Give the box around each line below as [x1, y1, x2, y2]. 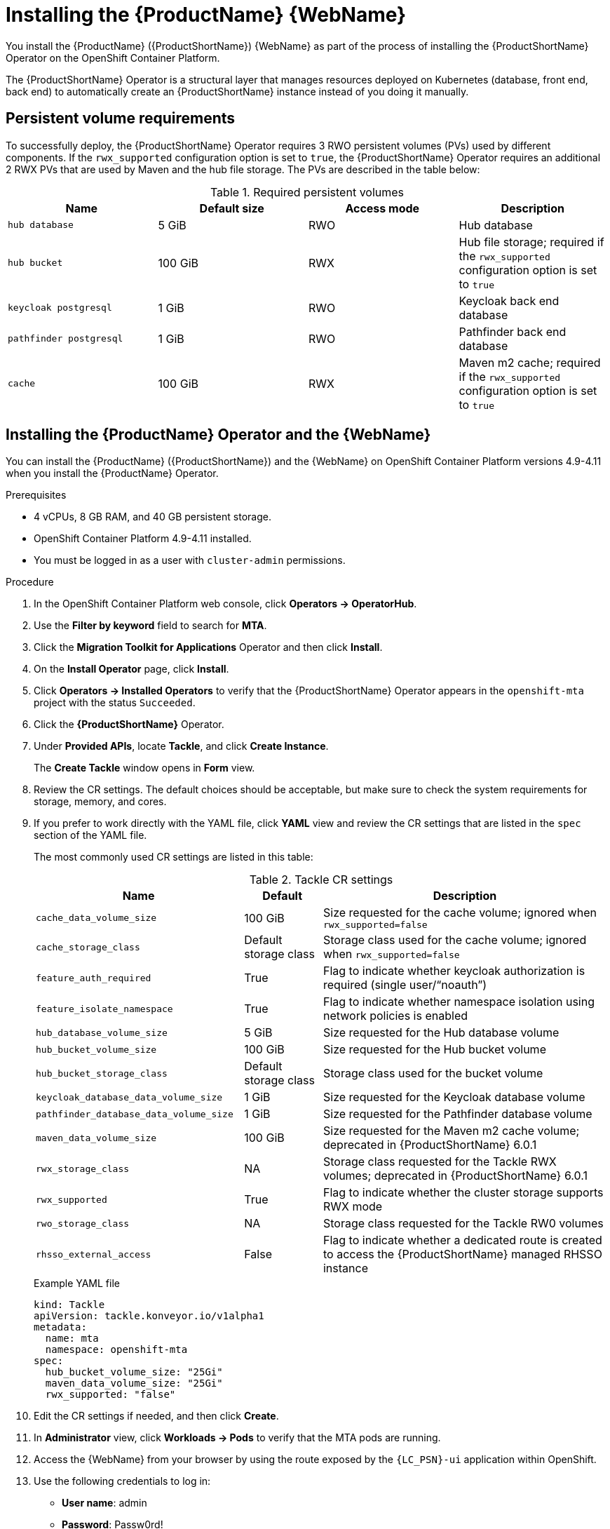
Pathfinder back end [459, 324, 567, 339]
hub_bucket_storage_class [36, 1067, 168, 1079]
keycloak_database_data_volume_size [36, 1091, 223, 1103]
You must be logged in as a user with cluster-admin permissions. [34, 554, 346, 567]
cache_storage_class [36, 941, 140, 952]
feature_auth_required [36, 972, 151, 983]
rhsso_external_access [36, 1248, 151, 1260]
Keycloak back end [459, 293, 560, 308]
